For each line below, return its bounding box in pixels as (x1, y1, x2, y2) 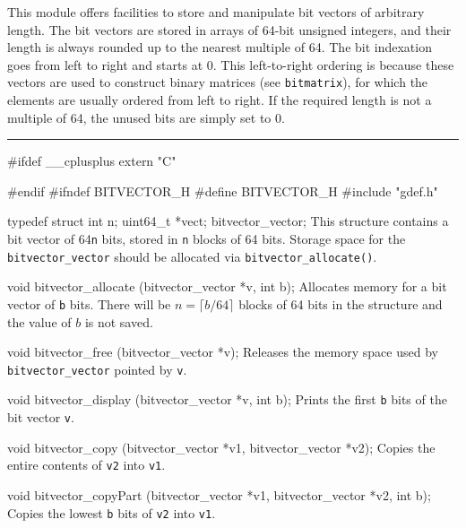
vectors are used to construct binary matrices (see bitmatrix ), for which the (7, 73, 428, 91)
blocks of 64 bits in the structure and (238, 294, 443, 313)
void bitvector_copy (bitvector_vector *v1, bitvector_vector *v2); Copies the (7, 437, 436, 456)
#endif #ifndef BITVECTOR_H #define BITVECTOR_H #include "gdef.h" (7, 181, 438, 200)
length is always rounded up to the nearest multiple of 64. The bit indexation (7, 38, 432, 56)
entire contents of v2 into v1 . (7, 455, 166, 474)
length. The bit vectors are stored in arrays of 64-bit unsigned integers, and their (7, 20, 452, 39)
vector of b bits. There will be (7, 294, 171, 313)
